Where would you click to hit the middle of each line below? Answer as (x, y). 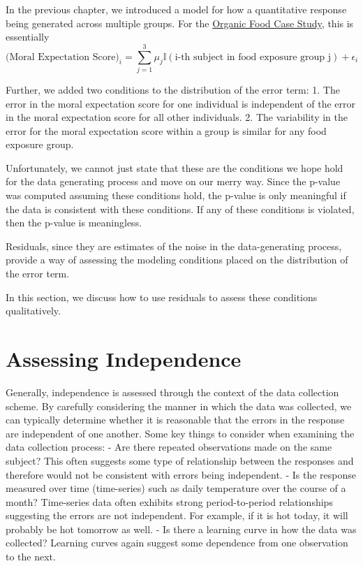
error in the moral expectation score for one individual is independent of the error (181, 103)
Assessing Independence (124, 358)
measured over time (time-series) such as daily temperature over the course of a (176, 488)
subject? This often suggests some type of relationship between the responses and (180, 460)
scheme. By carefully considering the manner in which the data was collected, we (179, 406)
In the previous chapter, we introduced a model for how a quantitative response (176, 9)
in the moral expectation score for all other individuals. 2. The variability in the (177, 117)
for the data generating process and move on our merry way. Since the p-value (173, 181)
